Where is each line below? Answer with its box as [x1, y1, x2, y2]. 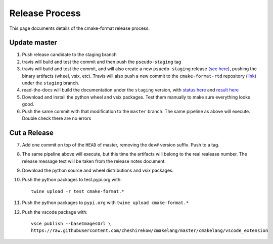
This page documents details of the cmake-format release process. [9, 25, 150, 31]
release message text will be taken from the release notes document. [22, 158, 166, 164]
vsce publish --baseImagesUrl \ [31, 221, 111, 226]
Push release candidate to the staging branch [22, 52, 117, 58]
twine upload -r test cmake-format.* [31, 188, 125, 194]
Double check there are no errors [22, 115, 92, 121]
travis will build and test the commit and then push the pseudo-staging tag [22, 59, 181, 65]
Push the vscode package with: [22, 209, 88, 215]
